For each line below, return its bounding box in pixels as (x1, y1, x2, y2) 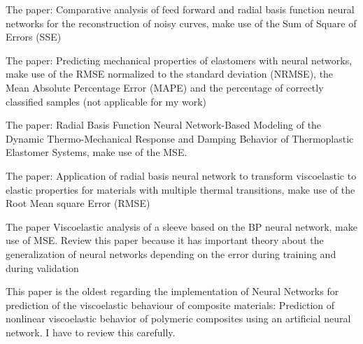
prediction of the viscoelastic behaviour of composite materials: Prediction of (6, 297, 335, 312)
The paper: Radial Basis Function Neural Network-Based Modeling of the (6, 117, 322, 132)
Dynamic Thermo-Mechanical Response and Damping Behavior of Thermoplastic (6, 131, 354, 145)
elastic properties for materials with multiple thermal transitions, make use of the (6, 182, 355, 196)
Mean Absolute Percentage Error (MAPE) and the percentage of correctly (6, 80, 324, 94)
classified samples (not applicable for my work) (6, 94, 206, 108)
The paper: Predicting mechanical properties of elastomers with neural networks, (6, 52, 353, 67)
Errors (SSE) (6, 29, 62, 44)
